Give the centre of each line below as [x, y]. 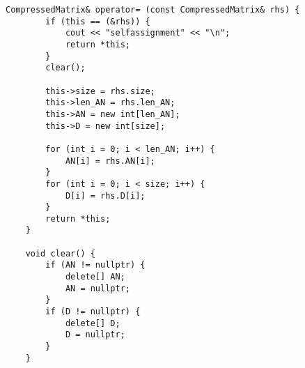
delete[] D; [93, 323]
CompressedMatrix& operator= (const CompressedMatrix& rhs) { [153, 10]
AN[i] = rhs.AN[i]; [110, 161]
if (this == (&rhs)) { [98, 21]
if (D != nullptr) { [93, 312]
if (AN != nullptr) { [95, 265]
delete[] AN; [95, 277]
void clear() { [60, 253]
